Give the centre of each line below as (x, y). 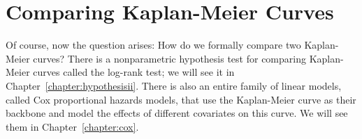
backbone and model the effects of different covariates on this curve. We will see (177, 113)
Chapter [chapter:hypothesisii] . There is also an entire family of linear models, (174, 85)
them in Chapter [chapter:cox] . (72, 126)
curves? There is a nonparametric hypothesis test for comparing (169, 58)
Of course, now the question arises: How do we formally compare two (153, 45)
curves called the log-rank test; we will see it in (134, 72)
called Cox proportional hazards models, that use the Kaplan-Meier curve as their (181, 99)
